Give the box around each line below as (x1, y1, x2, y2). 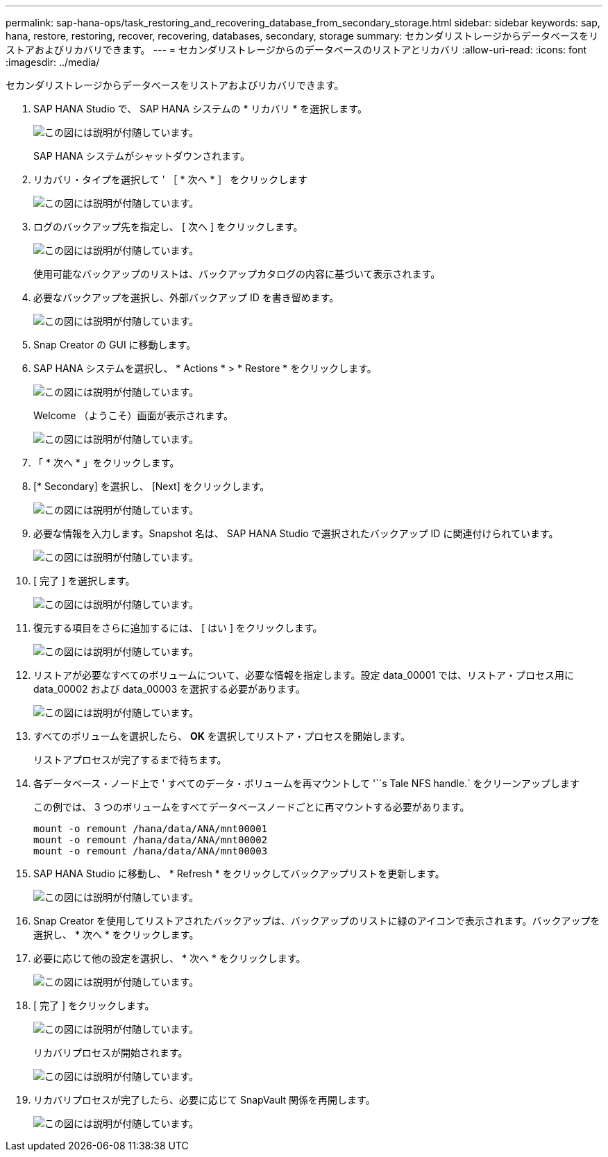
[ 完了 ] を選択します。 (33, 575, 135, 586)
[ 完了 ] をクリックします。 (33, 999, 155, 1011)
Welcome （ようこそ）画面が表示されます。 (33, 409, 233, 421)
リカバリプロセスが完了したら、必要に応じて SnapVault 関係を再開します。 (33, 1094, 375, 1106)
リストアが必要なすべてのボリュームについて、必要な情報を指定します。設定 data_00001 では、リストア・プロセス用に (33, 669, 575, 681)
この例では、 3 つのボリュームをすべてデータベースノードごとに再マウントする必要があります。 (33, 801, 470, 813)
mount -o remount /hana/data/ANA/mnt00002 (33, 834, 268, 845)
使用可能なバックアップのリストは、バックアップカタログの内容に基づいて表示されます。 (33, 268, 441, 280)
